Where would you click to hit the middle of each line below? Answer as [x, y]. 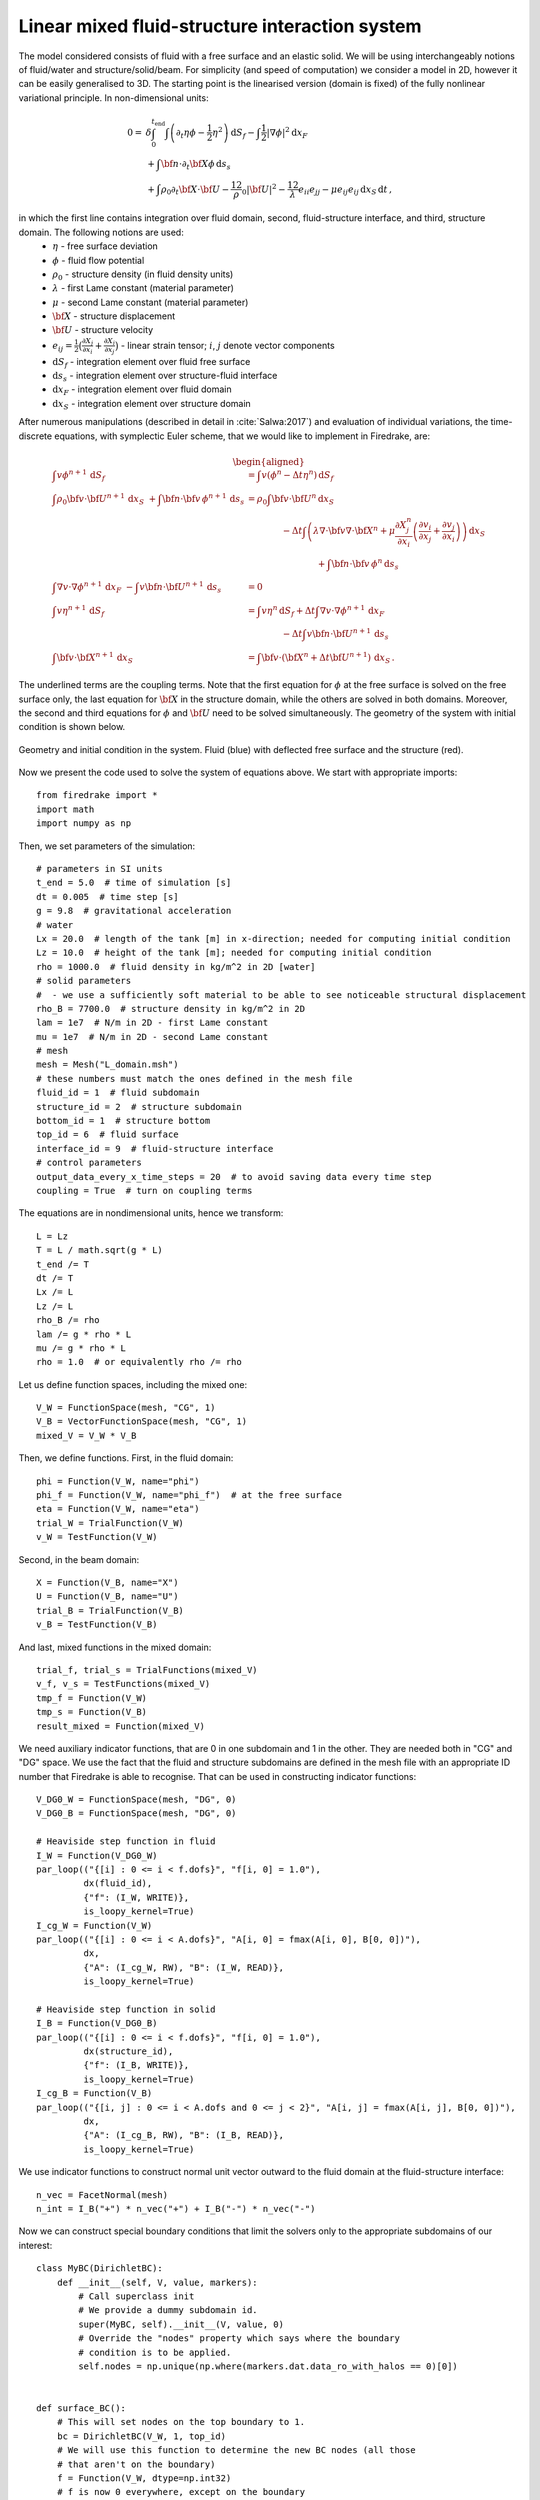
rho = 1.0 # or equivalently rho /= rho [139, 1362]
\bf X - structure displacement [114, 316]
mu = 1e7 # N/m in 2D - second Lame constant [152, 1036]
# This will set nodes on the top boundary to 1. [180, 2422]
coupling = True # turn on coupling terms [144, 1190]
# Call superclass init [136, 2296]
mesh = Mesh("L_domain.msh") [107, 1064]
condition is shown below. [72, 727]
